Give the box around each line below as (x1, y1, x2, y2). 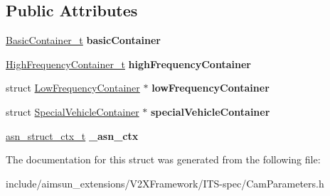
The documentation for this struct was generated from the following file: (6, 152, 321, 167)
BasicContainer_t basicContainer (6, 33, 161, 48)
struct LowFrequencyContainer (6, 80, 140, 95)
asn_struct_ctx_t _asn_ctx (6, 128, 139, 143)
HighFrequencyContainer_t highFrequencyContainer (6, 56, 251, 71)
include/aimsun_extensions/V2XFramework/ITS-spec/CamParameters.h (6, 175, 324, 190)
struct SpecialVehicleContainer (6, 104, 139, 119)
